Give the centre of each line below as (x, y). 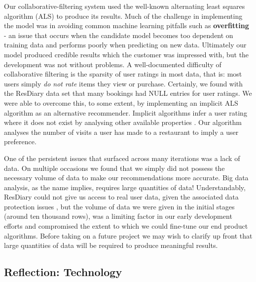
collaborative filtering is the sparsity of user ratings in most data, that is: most (123, 74)
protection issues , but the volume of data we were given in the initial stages (119, 206)
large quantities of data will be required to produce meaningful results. (111, 245)
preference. (20, 141)
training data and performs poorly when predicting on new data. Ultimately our (125, 45)
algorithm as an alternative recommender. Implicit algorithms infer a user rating (126, 112)
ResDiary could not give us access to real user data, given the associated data (121, 197)
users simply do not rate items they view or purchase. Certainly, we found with (124, 83)
